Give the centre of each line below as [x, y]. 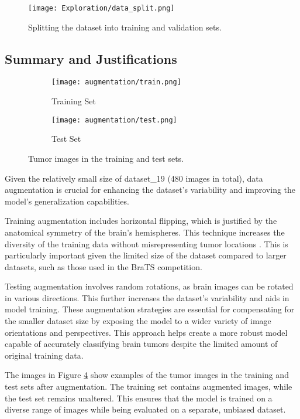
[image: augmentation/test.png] [114, 120]
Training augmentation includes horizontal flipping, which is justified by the [141, 221]
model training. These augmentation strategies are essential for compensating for [150, 309]
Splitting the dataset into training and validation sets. [125, 27]
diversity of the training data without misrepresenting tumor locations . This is [146, 243]
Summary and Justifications [91, 58]
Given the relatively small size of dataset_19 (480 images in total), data [134, 178]
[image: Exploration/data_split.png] [101, 8]
